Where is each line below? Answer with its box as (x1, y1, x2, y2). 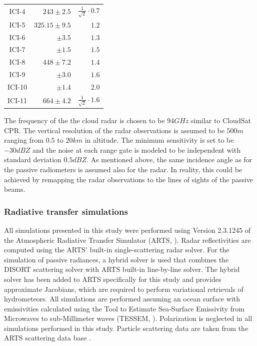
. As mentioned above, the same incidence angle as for (86, 154, 252, 165)
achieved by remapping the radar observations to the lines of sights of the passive (4, 174, 253, 184)
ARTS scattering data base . (4, 332, 91, 343)
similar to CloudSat (190, 115, 251, 125)
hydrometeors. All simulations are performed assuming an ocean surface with (4, 293, 240, 304)
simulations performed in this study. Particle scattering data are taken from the (4, 322, 248, 333)
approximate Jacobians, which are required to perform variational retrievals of (4, 283, 243, 294)
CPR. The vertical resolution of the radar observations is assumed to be (4, 125, 224, 135)
